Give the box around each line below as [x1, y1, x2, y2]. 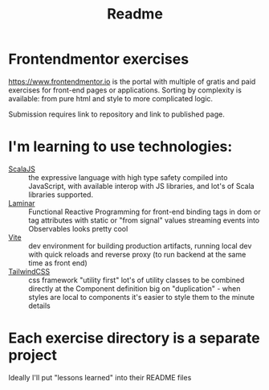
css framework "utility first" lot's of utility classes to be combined [28, 275, 245, 285]
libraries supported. [28, 190, 94, 199]
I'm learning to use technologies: [8, 138, 233, 156]
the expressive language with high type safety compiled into [28, 172, 228, 182]
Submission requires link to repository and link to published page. [8, 109, 225, 119]
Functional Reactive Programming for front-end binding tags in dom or [28, 207, 261, 216]
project [8, 347, 58, 364]
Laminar [8, 198, 35, 207]
